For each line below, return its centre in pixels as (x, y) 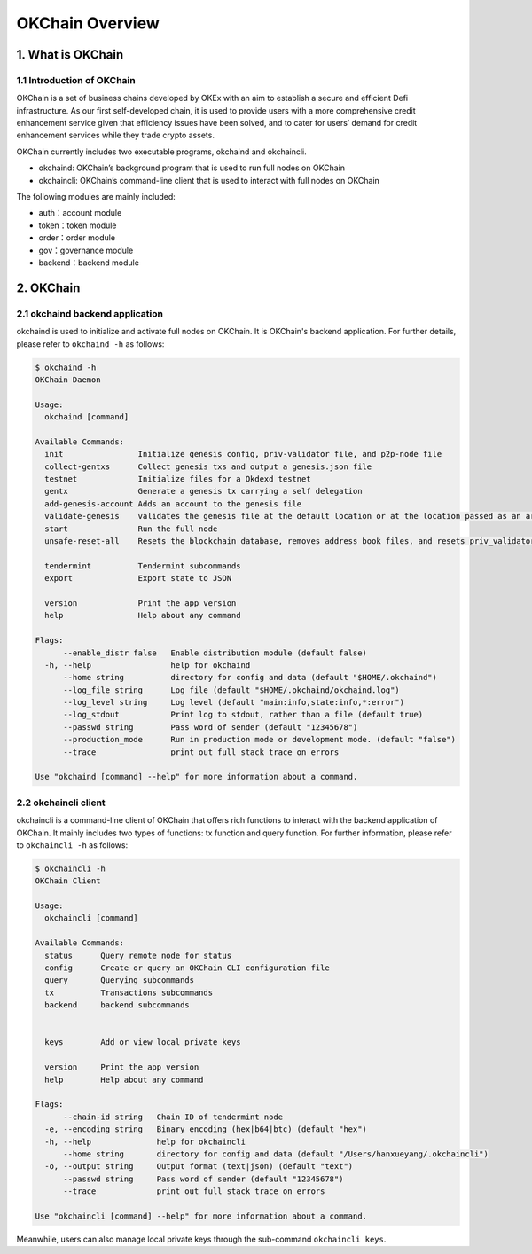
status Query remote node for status (138, 955)
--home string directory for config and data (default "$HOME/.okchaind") (250, 678)
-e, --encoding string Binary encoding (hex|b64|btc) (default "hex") (206, 1129)
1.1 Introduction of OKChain (76, 80)
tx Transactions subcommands (129, 992)
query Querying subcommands (120, 980)
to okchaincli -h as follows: (72, 845)
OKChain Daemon (68, 380)
